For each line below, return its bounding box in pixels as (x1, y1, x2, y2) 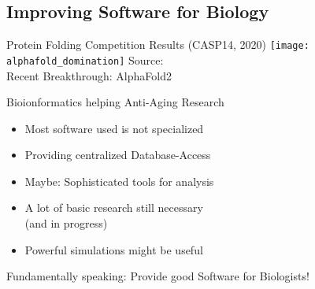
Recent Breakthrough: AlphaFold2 (6, 67, 172, 83)
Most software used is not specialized (24, 120, 204, 136)
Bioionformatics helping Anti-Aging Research (6, 94, 224, 110)
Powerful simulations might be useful (24, 241, 203, 258)
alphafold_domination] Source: (6, 51, 164, 68)
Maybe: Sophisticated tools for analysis (24, 172, 214, 189)
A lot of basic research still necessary (24, 199, 203, 216)
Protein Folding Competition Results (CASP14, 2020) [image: (6, 36, 309, 53)
